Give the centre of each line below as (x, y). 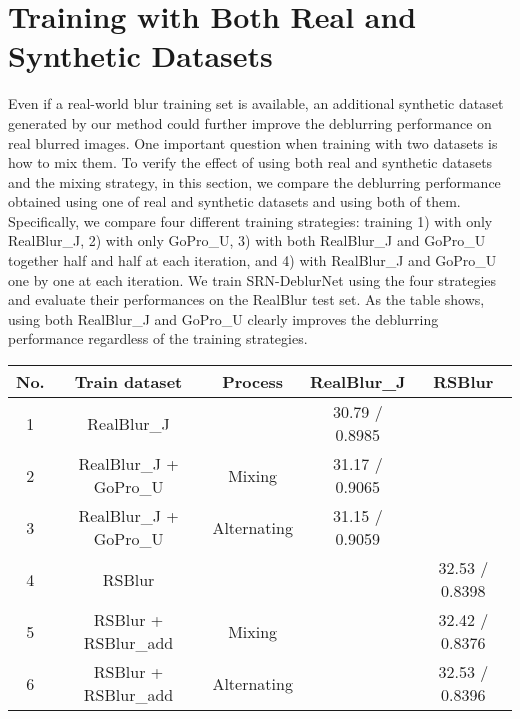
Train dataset (128, 382)
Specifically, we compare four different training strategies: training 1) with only (250, 220)
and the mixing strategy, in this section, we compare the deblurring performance (254, 181)
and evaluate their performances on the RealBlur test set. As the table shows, (246, 299)
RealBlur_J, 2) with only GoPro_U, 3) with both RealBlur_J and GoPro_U (247, 240)
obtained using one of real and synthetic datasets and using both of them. (234, 201)
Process (253, 382)
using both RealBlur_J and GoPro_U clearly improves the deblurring (223, 318)
